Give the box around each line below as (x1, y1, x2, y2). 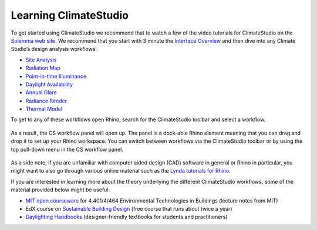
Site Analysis (25, 56, 57, 63)
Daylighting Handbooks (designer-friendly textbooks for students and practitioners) (25, 214, 228, 221)
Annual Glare (25, 89, 57, 96)
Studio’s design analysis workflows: (11, 46, 97, 53)
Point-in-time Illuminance (25, 73, 87, 80)
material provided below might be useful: (11, 186, 110, 193)
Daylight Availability (25, 81, 73, 88)
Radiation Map (25, 64, 61, 71)
